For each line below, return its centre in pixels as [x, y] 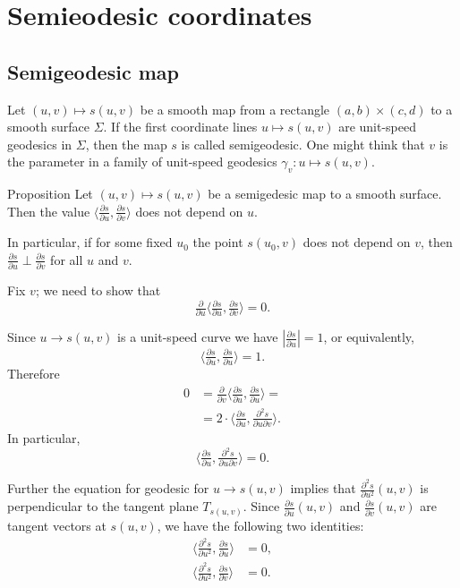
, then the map [126, 144]
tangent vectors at [57, 525]
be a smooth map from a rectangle [235, 109]
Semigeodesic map [93, 71]
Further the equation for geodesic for [108, 488]
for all [67, 259]
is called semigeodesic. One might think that [303, 144]
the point [218, 242]
